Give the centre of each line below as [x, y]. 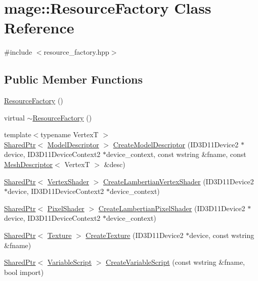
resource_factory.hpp [76, 52]
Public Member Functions [73, 79]
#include [18, 52]
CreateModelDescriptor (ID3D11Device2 [176, 144]
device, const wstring [222, 235]
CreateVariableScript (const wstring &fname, [175, 262]
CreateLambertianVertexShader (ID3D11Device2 [179, 181]
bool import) [24, 272]
